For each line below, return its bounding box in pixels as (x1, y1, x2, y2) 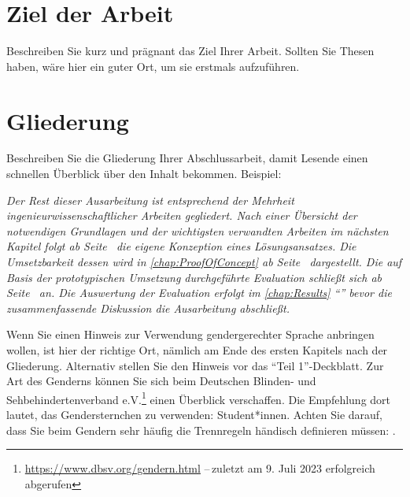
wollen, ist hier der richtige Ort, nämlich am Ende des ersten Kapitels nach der (6, 341, 388, 358)
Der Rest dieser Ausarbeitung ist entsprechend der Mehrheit (6, 191, 294, 208)
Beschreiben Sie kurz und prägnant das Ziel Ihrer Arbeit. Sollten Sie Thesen (6, 43, 375, 59)
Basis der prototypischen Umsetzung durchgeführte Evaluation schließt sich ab (6, 269, 382, 285)
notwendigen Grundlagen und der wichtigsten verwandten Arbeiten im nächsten (6, 222, 389, 239)
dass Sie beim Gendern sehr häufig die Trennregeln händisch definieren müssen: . (6, 421, 396, 438)
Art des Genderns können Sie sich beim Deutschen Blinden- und (6, 373, 316, 389)
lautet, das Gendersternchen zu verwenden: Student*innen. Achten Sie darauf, (6, 406, 383, 422)
